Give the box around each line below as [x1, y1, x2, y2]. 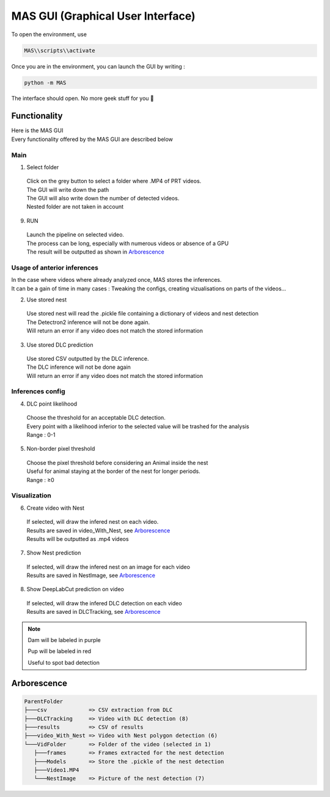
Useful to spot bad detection [28, 659, 100, 666]
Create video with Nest [26, 504, 85, 512]
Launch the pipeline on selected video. [26, 231, 125, 238]
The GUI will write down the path [26, 186, 109, 193]
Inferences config [11, 387, 65, 396]
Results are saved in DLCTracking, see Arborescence [26, 608, 161, 616]
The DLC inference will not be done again [26, 363, 131, 371]
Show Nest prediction [26, 549, 81, 557]
